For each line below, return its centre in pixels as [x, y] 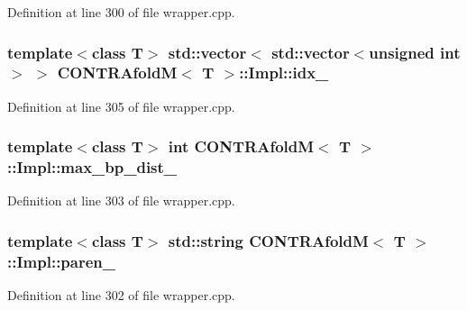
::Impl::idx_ [284, 73]
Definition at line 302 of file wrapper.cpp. [121, 295]
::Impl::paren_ [61, 261]
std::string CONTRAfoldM [268, 240]
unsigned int [415, 52]
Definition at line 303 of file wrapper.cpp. [121, 201]
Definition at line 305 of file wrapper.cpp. [121, 106]
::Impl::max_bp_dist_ [92, 167]
